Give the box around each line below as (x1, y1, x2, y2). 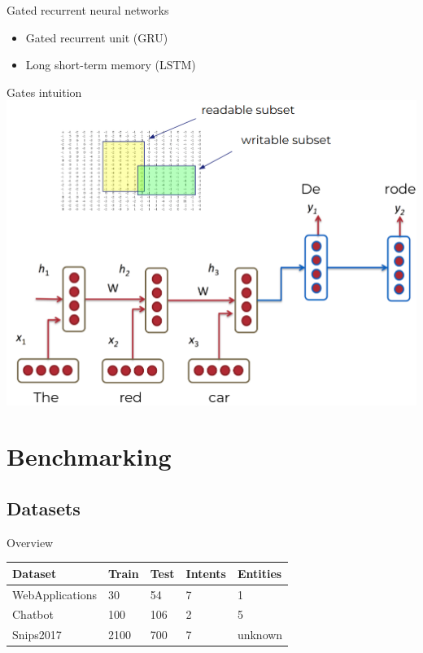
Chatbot (12, 606, 54, 623)
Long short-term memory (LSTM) (25, 56, 196, 73)
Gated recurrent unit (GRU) (25, 28, 168, 46)
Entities (237, 564, 282, 581)
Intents (185, 564, 226, 581)
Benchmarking (7, 440, 172, 473)
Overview (7, 533, 54, 550)
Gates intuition (7, 83, 82, 100)
